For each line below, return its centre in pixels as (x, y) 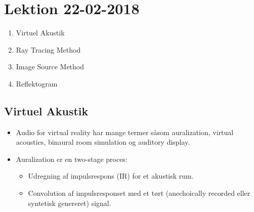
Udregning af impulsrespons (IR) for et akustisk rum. (111, 176)
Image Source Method (50, 67)
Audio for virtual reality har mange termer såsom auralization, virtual (125, 132)
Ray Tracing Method (48, 49)
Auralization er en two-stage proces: (72, 159)
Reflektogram (37, 83)
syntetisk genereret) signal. (70, 203)
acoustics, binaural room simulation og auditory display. (103, 142)
